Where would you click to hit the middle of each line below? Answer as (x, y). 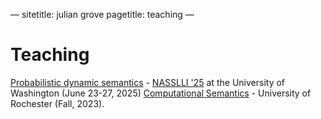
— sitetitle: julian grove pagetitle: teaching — (102, 14)
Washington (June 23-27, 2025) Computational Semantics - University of (161, 93)
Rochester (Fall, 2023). (57, 103)
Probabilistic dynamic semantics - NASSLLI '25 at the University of (148, 82)
